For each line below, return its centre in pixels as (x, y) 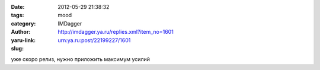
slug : (17, 48)
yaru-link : (23, 40)
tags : (17, 15)
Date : (18, 7)
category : (23, 23)
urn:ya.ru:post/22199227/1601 (94, 40)
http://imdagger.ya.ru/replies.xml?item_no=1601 (116, 32)
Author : (21, 32)
